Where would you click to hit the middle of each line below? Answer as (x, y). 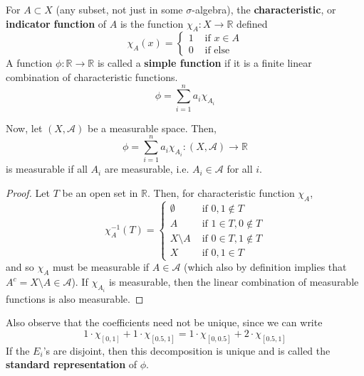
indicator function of (56, 23)
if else (217, 51)
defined (252, 23)
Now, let (24, 128)
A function (29, 63)
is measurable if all (47, 169)
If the (18, 350)
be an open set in (100, 193)
